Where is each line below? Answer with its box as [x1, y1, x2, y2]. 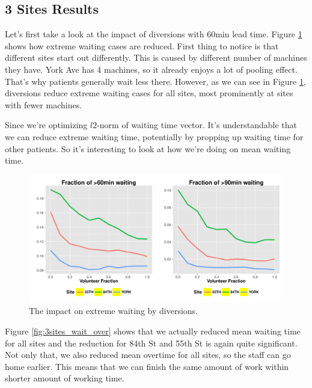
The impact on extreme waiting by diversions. [29, 304, 198, 317]
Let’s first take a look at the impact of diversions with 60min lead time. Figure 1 [5, 28, 302, 40]
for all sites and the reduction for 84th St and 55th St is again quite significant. [5, 336, 298, 349]
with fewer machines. [5, 98, 82, 111]
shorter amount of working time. [5, 372, 124, 384]
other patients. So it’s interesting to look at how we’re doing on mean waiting [5, 142, 291, 155]
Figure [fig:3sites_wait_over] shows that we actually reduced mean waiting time [5, 324, 301, 337]
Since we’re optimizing [5, 119, 88, 131]
